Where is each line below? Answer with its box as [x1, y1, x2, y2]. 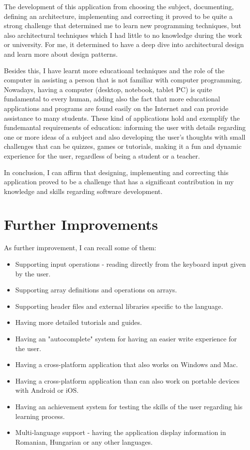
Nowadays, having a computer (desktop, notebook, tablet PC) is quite [4, 84, 212, 94]
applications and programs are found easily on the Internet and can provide [4, 103, 229, 113]
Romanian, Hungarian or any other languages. [15, 436, 153, 447]
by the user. [15, 268, 51, 278]
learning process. [15, 411, 65, 421]
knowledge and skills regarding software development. [4, 186, 163, 196]
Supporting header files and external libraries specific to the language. [15, 301, 223, 311]
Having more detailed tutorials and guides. [15, 317, 142, 327]
